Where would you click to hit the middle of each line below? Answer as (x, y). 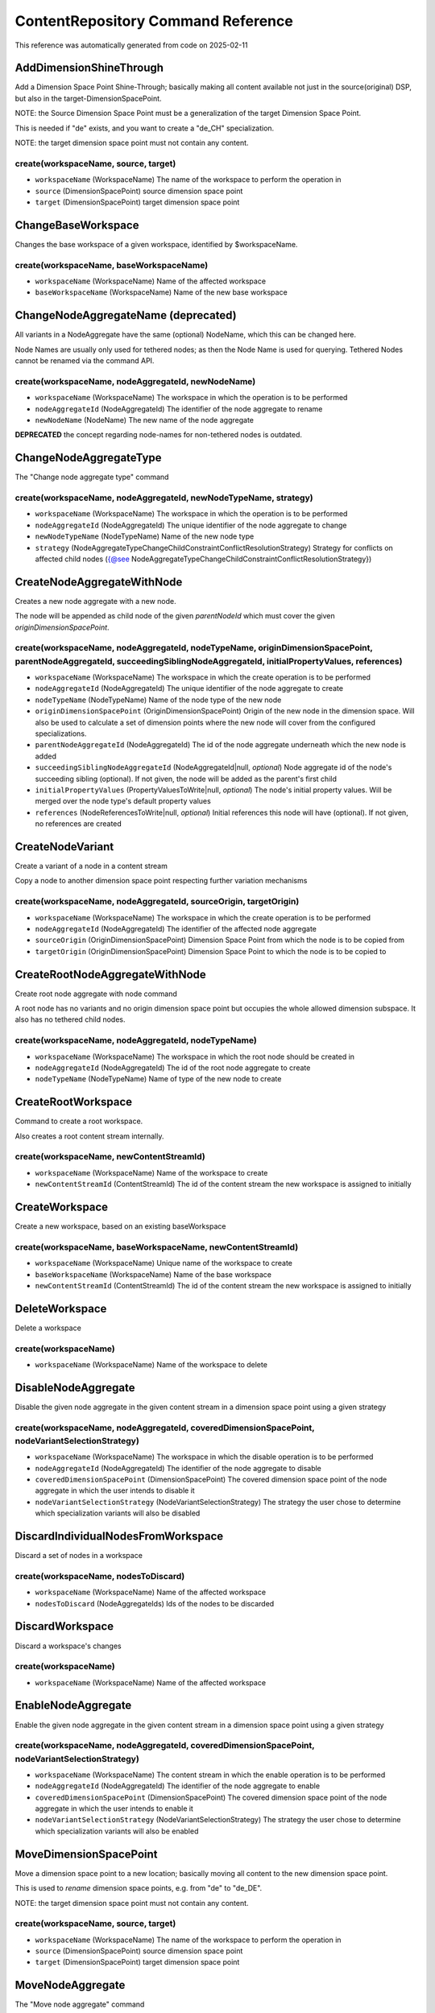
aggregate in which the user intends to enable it (114, 1808)
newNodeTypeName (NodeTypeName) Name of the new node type (145, 536)
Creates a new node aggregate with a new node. (95, 601)
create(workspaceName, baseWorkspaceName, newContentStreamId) (157, 1246)
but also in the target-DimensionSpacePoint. (88, 98)
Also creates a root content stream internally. (89, 1136)
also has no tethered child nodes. (70, 1019)
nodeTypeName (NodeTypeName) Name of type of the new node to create (158, 1079)
